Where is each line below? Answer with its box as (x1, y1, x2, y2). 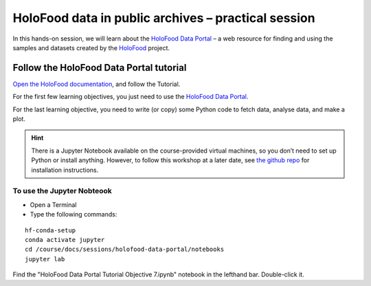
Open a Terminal (30, 200, 77, 209)
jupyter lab (25, 255, 65, 263)
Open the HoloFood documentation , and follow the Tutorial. (12, 80, 181, 88)
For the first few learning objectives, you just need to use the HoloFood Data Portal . (12, 93, 249, 101)
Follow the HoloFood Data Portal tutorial (12, 62, 187, 74)
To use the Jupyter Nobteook (12, 186, 113, 196)
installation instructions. (31, 166, 99, 174)
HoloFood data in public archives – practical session (12, 10, 315, 25)
